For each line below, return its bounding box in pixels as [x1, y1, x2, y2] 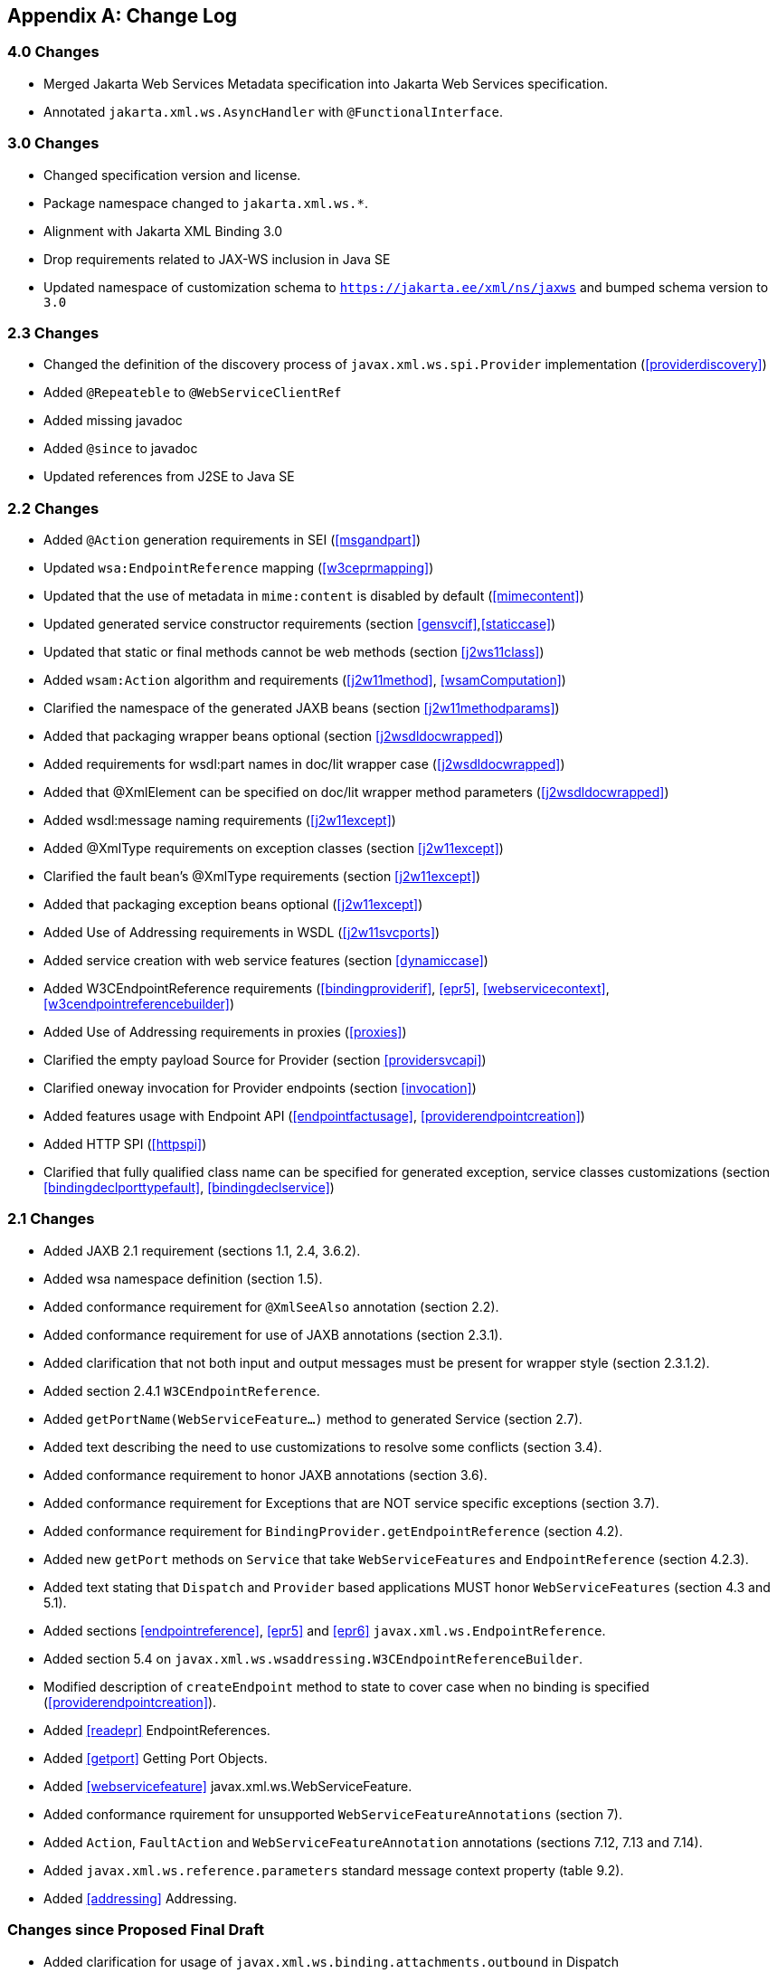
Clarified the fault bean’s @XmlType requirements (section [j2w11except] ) [43, 868, 481, 885]
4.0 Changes [7, 43, 99, 62]
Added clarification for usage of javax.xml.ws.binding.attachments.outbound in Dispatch [43, 1953, 620, 1969]
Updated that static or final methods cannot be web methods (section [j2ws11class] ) [43, 644, 545, 660]
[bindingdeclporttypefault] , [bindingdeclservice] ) [43, 1180, 335, 1196]
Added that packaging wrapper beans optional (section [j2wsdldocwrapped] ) [43, 728, 504, 745]
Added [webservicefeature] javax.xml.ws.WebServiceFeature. [43, 1778, 412, 1794]
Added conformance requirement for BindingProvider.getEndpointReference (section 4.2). [43, 1522, 623, 1539]
